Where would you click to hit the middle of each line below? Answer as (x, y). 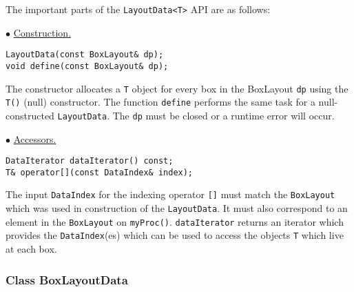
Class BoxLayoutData (67, 279)
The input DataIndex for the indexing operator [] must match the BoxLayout (170, 194)
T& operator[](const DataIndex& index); (100, 172)
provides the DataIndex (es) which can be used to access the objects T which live (175, 235)
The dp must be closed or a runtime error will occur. (223, 115)
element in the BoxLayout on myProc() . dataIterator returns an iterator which (175, 221)
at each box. (31, 249)
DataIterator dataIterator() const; (90, 161)
